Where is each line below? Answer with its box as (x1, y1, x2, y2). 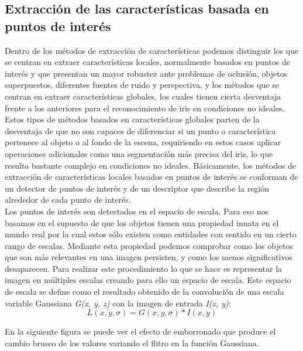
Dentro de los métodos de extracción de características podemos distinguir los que (5, 44, 299, 56)
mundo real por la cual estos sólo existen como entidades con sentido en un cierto (5, 228, 297, 240)
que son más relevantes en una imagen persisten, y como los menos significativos (5, 251, 292, 263)
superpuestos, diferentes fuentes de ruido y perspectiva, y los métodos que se (5, 79, 280, 91)
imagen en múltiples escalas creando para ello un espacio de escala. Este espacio (5, 274, 291, 286)
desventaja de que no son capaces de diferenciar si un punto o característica (5, 124, 276, 137)
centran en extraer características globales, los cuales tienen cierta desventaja (5, 90, 281, 102)
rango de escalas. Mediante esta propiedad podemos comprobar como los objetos (5, 239, 293, 251)
